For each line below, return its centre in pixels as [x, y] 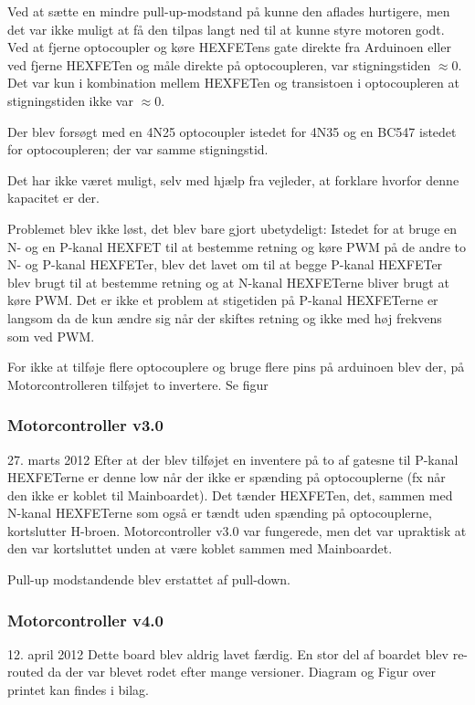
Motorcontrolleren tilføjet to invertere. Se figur [138, 384]
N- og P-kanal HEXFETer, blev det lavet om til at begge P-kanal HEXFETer [225, 264]
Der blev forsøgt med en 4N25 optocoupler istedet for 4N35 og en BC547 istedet [232, 131]
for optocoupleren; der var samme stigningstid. [138, 149]
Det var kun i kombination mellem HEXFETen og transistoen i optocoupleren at [233, 83]
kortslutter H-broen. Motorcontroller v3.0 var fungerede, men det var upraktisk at [237, 530]
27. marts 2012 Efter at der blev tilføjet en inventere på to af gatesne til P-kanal [233, 459]
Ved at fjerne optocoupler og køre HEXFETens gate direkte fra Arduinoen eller [229, 47]
